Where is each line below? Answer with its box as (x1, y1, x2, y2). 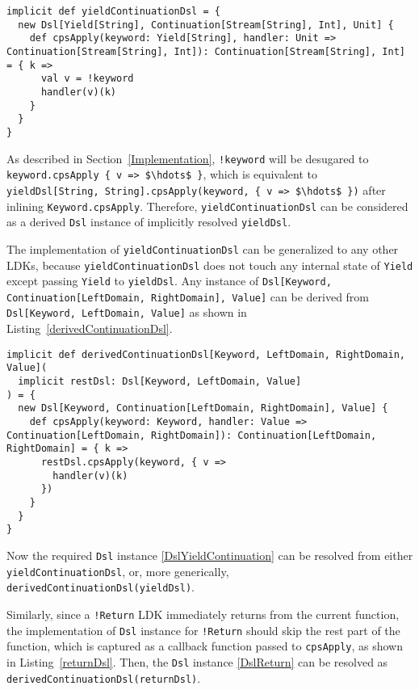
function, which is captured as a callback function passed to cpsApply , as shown (6, 637, 404, 654)
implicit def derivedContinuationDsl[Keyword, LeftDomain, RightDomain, (6, 348, 405, 360)
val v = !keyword (40, 73, 134, 85)
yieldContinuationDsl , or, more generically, (6, 562, 229, 579)
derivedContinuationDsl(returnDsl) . (6, 669, 201, 686)
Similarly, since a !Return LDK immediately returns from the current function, (6, 605, 400, 622)
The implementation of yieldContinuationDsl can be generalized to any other (6, 240, 399, 257)
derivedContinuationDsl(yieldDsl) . (6, 579, 195, 595)
